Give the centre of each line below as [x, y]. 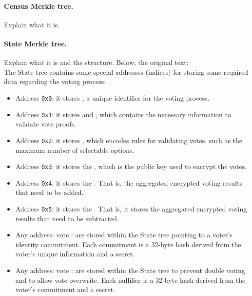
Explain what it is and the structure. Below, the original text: [96, 62]
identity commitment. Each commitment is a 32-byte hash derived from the [128, 244]
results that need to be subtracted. [67, 218]
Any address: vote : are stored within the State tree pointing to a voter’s [124, 235]
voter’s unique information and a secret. [75, 254]
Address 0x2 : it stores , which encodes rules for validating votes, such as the [129, 140]
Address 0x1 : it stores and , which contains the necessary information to [123, 114]
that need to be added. [49, 192]
